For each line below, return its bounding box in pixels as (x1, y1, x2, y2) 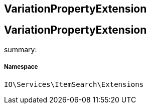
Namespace (4, 63, 38, 71)
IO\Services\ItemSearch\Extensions (4, 80, 144, 88)
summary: (4, 45, 37, 54)
